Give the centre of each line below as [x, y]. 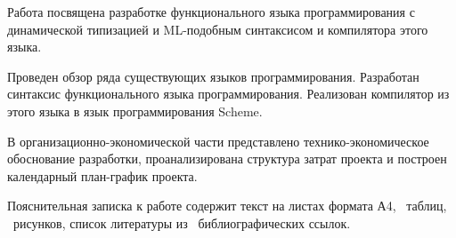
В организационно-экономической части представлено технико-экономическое [218, 141]
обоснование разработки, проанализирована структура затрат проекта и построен [227, 159]
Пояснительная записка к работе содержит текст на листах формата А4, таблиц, [227, 206]
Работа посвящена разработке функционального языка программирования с [211, 12]
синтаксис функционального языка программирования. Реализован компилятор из [228, 94]
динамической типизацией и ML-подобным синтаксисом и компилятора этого [218, 29]
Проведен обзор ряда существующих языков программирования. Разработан [213, 76]
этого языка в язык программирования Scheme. [135, 111]
